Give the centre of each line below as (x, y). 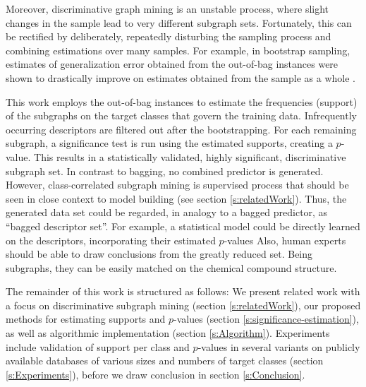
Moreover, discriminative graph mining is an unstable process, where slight (167, 8)
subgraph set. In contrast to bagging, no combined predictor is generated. (165, 171)
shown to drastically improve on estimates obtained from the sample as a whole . (181, 77)
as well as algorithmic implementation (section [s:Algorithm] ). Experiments (168, 333)
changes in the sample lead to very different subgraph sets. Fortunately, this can (179, 22)
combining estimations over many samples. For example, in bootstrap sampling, (178, 50)
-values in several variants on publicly (279, 346)
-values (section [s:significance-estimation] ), (266, 319)
